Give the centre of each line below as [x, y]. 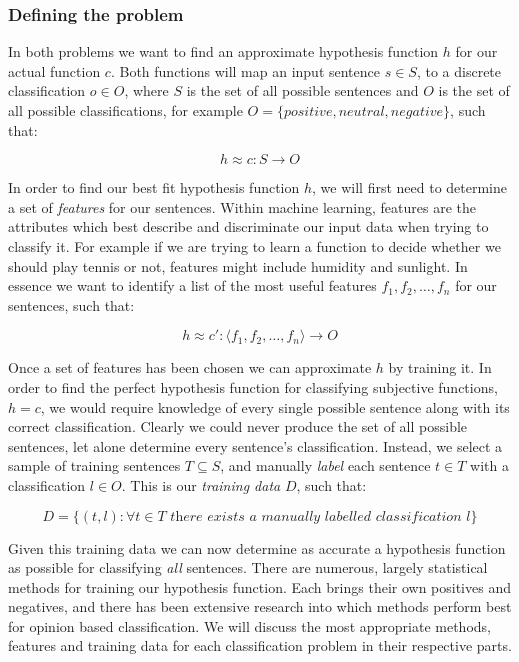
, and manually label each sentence [325, 465]
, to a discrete [459, 70]
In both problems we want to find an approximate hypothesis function [223, 51]
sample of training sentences [94, 465]
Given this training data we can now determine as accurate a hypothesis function [257, 547]
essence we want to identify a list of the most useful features [192, 285]
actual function [54, 70]
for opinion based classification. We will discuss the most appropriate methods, [249, 625]
